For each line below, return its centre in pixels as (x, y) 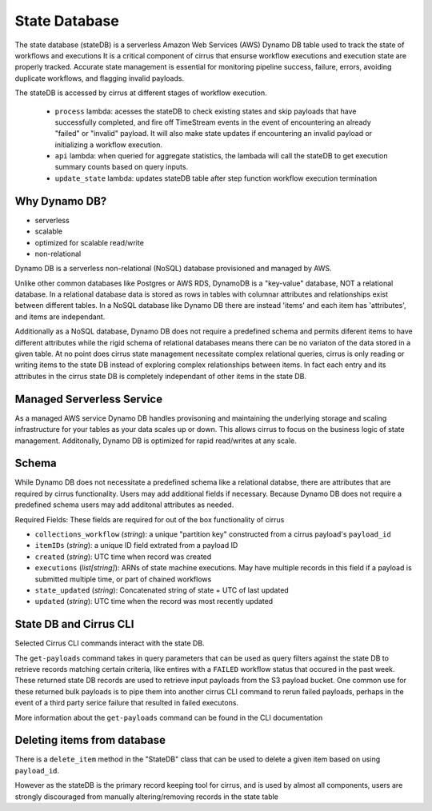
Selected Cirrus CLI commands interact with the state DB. (110, 643)
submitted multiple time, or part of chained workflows (123, 579)
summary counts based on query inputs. (121, 167)
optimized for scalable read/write (89, 242)
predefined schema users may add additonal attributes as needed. (124, 505)
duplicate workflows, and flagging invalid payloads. (99, 78)
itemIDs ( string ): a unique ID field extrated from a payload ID (136, 545)
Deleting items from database (90, 740)
